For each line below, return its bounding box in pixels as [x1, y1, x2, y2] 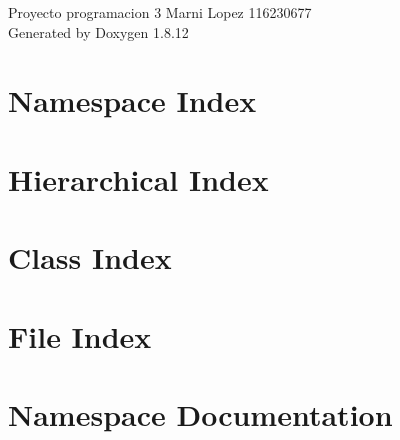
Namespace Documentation [8, 393, 393, 434]
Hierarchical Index [8, 158, 269, 199]
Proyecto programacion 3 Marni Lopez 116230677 [8, 2, 312, 22]
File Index [8, 315, 152, 356]
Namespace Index [8, 80, 257, 121]
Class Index [8, 237, 172, 278]
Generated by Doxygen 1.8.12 [8, 21, 189, 42]
